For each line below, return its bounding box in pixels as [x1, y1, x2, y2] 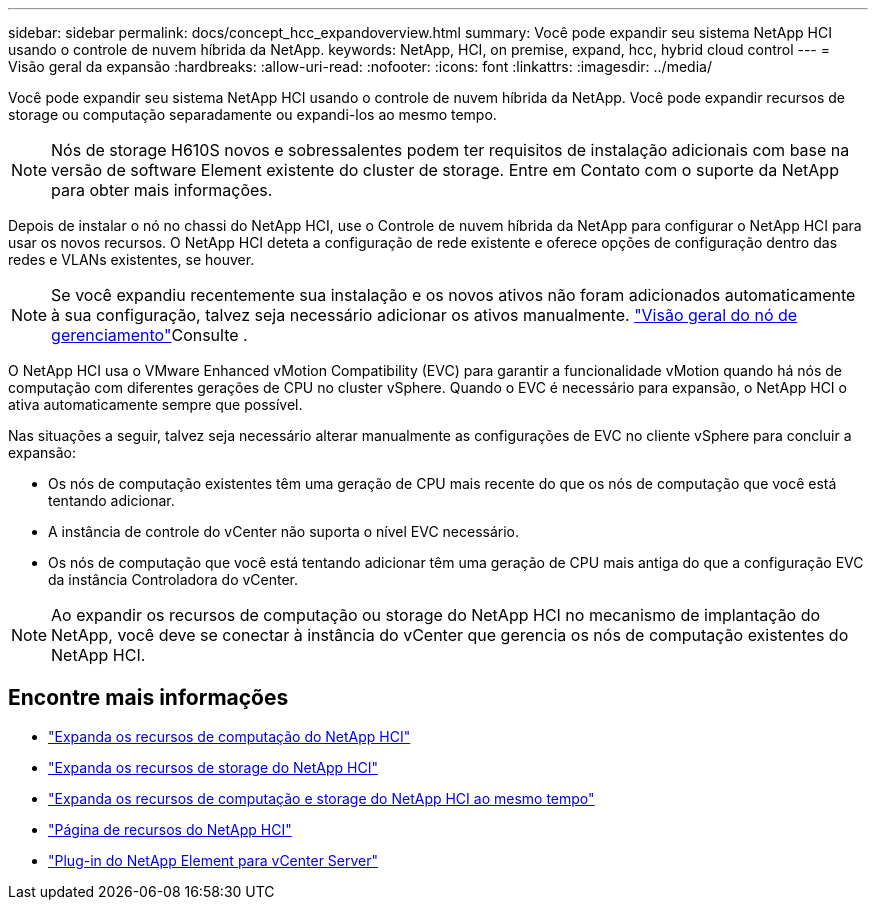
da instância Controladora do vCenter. [48, 571, 299, 588]
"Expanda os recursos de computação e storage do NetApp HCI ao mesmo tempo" [48, 789, 595, 807]
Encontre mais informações [8, 685, 289, 711]
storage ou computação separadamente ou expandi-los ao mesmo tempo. [8, 106, 497, 123]
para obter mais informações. [51, 180, 273, 200]
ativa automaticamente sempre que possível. [8, 396, 303, 413]
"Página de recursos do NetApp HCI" [48, 820, 292, 838]
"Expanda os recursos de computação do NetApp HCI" [48, 727, 411, 745]
